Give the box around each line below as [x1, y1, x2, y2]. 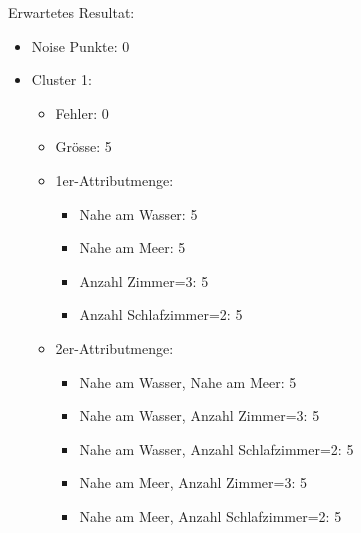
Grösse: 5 [55, 136, 112, 157]
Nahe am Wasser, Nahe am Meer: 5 [79, 371, 297, 392]
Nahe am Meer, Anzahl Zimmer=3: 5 [79, 472, 307, 493]
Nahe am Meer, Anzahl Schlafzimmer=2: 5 [79, 505, 342, 526]
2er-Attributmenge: [55, 337, 174, 358]
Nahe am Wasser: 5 [79, 203, 198, 224]
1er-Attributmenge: [55, 169, 174, 190]
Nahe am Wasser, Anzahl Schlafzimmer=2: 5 [79, 438, 354, 459]
